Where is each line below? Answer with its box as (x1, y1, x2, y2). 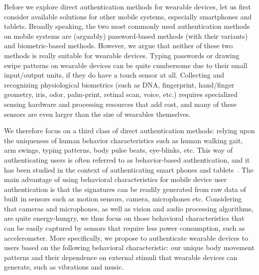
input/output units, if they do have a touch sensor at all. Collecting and (4, 70, 225, 80)
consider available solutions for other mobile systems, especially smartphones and (4, 11, 252, 21)
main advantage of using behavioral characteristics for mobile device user (4, 174, 227, 184)
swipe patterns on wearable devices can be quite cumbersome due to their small (4, 60, 248, 70)
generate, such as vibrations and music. (4, 262, 124, 272)
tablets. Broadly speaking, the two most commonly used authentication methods (4, 21, 250, 31)
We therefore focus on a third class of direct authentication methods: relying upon (4, 125, 255, 136)
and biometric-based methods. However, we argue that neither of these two (4, 40, 233, 51)
